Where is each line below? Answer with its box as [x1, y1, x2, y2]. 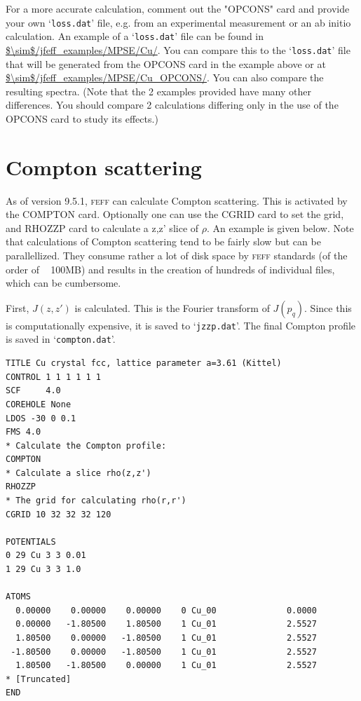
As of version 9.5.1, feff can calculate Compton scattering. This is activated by [6, 193, 348, 207]
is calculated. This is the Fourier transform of [74, 300, 270, 315]
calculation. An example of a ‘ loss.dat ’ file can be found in [6, 29, 264, 43]
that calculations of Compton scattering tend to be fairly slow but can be [6, 234, 321, 249]
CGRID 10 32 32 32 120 [6, 509, 111, 519]
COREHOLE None [6, 399, 71, 409]
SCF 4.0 [6, 386, 61, 396]
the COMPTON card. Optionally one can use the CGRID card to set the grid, [6, 207, 344, 222]
